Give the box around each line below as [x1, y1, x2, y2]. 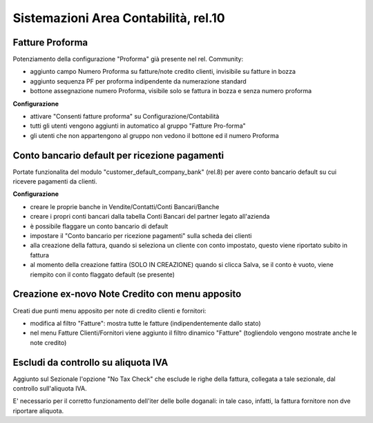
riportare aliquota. [12, 406, 64, 415]
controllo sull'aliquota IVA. [12, 384, 87, 393]
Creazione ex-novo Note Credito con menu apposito [12, 288, 242, 300]
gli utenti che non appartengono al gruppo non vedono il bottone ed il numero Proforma [30, 131, 279, 139]
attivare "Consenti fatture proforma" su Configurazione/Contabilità [30, 112, 220, 121]
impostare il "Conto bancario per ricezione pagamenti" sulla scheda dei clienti [30, 232, 252, 240]
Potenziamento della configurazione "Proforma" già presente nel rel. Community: [12, 55, 244, 63]
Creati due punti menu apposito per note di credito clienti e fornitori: [12, 306, 207, 315]
